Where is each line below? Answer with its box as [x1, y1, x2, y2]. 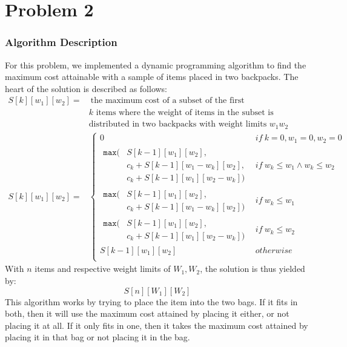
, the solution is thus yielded [200, 262, 305, 275]
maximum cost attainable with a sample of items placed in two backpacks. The [5, 70, 299, 83]
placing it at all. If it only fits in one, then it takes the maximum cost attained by [5, 319, 308, 331]
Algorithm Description [5, 35, 117, 50]
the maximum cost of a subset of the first [90, 96, 245, 105]
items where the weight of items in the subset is [96, 108, 274, 117]
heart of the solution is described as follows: [5, 82, 168, 94]
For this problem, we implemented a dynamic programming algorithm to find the [5, 58, 306, 71]
